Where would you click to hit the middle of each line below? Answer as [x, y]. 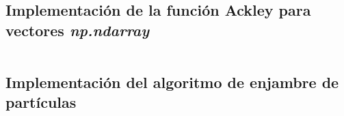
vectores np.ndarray [78, 30]
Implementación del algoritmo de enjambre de [172, 82]
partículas [41, 102]
